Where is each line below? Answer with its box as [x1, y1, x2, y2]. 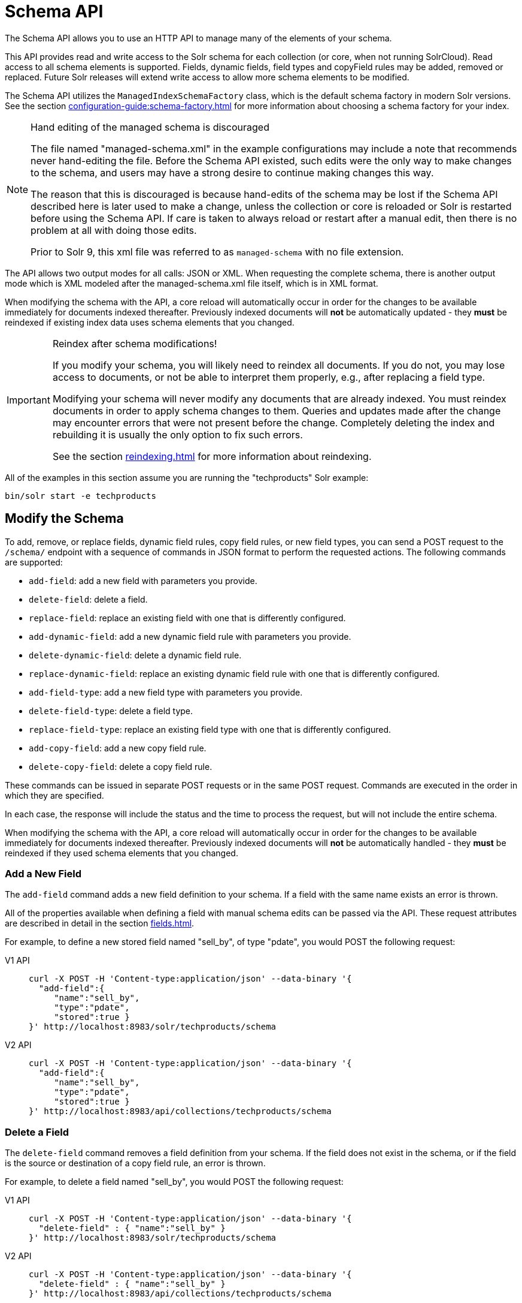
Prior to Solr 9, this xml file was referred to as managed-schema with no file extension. [31, 245, 404, 258]
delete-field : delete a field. [29, 594, 148, 604]
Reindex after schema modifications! [52, 337, 217, 350]
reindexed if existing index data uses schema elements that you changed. [5, 317, 295, 327]
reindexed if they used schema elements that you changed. [5, 847, 238, 858]
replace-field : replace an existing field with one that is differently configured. [29, 612, 346, 623]
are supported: [5, 556, 63, 567]
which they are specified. [5, 790, 104, 801]
